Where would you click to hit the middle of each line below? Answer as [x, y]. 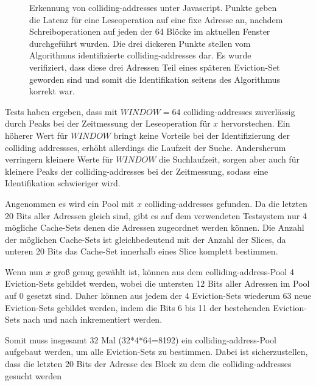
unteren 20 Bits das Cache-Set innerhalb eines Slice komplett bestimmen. [142, 251]
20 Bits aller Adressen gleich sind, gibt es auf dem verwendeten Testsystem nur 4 [156, 215]
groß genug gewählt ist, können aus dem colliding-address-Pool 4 [174, 271]
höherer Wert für [37, 135]
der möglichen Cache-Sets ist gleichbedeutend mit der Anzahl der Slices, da [146, 239]
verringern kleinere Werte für [59, 159]
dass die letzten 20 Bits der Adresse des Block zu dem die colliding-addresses [148, 364]
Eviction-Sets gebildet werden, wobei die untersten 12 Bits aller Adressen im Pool [157, 283]
